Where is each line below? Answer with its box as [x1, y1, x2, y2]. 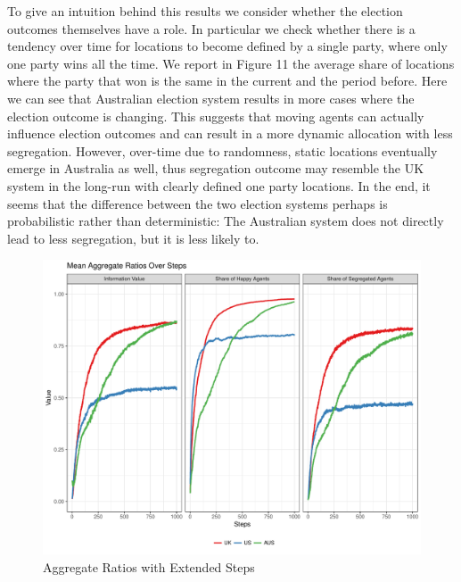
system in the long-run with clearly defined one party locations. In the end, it [7, 176, 431, 195]
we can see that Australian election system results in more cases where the [7, 88, 415, 107]
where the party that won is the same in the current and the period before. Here [7, 71, 448, 90]
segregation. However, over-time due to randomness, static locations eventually [7, 141, 438, 160]
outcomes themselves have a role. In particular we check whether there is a [7, 19, 416, 37]
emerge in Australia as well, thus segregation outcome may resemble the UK [7, 159, 424, 178]
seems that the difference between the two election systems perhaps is [7, 194, 388, 212]
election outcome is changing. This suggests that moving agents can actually [7, 106, 424, 125]
